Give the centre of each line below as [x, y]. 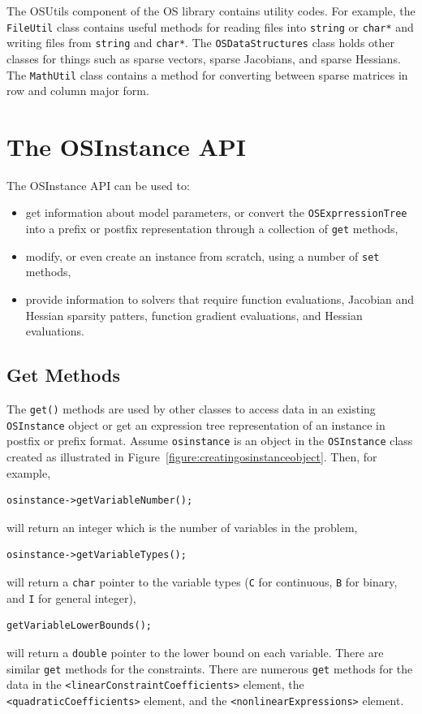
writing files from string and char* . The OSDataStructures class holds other [201, 43]
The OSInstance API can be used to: [98, 185]
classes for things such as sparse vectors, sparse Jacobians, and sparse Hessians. [204, 58]
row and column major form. [78, 91]
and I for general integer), [71, 597]
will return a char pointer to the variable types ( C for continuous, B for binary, [202, 581]
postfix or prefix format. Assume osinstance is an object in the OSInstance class [210, 441]
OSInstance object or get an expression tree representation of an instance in [196, 424]
